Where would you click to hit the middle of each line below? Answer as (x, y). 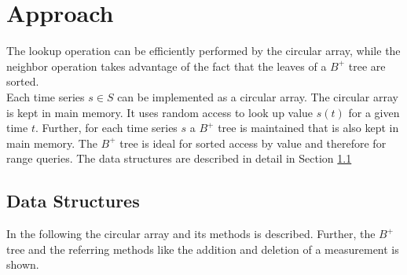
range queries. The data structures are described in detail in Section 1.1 (179, 158)
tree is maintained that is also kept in (308, 128)
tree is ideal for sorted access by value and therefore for (253, 143)
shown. (23, 264)
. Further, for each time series (106, 128)
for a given (374, 112)
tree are (367, 66)
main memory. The (52, 143)
